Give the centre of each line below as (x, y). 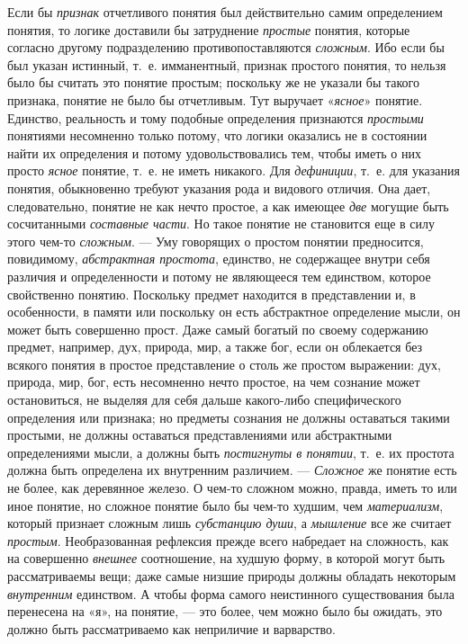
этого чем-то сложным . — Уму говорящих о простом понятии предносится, (216, 241)
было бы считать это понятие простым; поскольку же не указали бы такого (213, 82)
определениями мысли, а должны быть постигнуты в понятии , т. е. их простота (231, 452)
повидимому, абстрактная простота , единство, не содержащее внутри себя (219, 259)
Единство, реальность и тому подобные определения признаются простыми (216, 117)
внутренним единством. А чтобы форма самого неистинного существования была (231, 593)
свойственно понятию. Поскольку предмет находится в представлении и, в (211, 294)
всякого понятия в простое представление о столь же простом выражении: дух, (224, 364)
